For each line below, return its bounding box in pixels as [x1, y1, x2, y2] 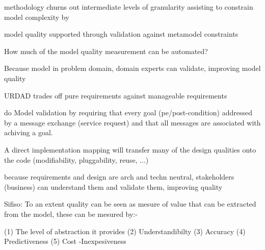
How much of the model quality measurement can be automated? [4, 45, 208, 56]
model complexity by [4, 11, 69, 22]
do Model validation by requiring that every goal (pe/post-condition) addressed [4, 107, 252, 118]
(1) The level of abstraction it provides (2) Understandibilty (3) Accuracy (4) [4, 226, 246, 236]
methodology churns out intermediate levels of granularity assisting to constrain [4, 2, 253, 12]
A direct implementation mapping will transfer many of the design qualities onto [4, 144, 256, 155]
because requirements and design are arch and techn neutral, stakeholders [4, 171, 234, 182]
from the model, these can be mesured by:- [4, 208, 138, 219]
